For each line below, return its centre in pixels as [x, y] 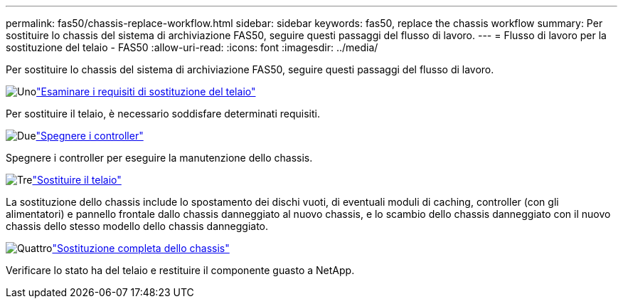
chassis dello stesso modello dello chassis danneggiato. [137, 226]
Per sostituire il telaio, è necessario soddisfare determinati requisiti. [163, 114]
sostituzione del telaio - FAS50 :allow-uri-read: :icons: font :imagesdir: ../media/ [192, 47]
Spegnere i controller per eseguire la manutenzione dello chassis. [159, 158]
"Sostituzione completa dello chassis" [141, 248]
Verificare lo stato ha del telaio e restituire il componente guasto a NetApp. [180, 270]
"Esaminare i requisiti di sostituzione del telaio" [146, 91]
